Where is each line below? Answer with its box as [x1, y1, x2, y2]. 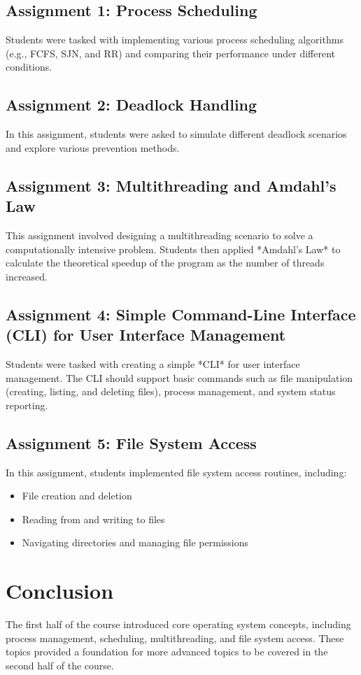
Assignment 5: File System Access [6, 432, 257, 453]
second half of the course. [6, 658, 114, 672]
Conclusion [6, 576, 114, 605]
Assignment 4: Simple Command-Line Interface [6, 303, 356, 325]
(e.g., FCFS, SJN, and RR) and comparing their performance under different [6, 45, 336, 60]
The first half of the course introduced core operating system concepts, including [6, 617, 351, 632]
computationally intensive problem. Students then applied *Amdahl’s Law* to [6, 241, 341, 256]
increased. [6, 269, 48, 283]
